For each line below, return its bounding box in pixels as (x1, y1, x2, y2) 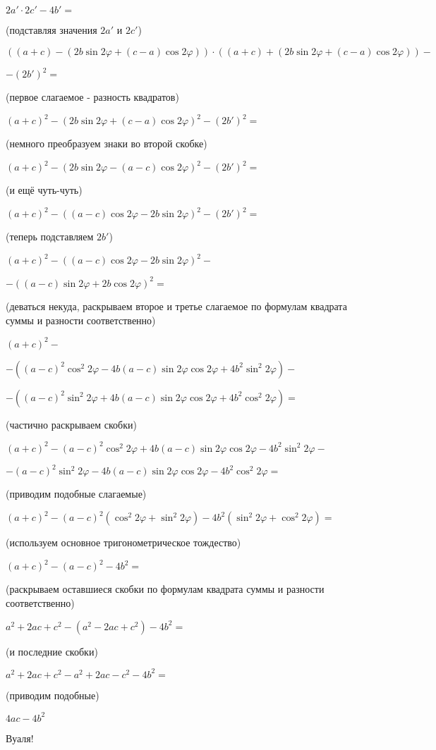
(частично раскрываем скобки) (6, 417, 137, 431)
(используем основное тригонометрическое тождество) (6, 535, 241, 550)
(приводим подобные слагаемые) (6, 486, 147, 501)
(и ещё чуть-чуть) (6, 183, 83, 197)
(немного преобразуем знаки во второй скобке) (6, 136, 207, 151)
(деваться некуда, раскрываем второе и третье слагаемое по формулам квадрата (6, 298, 347, 313)
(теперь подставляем (6, 229, 94, 244)
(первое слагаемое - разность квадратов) (6, 90, 179, 104)
